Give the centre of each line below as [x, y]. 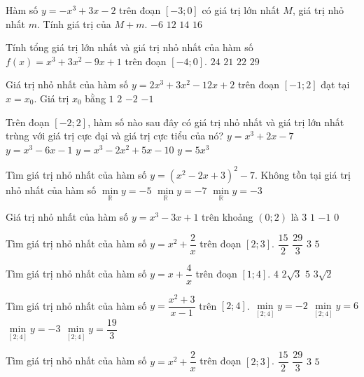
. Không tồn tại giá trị [303, 174]
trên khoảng [227, 217]
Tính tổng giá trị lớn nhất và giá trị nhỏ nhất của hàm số [129, 47]
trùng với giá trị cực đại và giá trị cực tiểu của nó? [115, 136]
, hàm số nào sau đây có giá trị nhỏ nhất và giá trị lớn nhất [216, 122]
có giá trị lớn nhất [241, 10]
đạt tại [335, 84]
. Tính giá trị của [74, 23]
